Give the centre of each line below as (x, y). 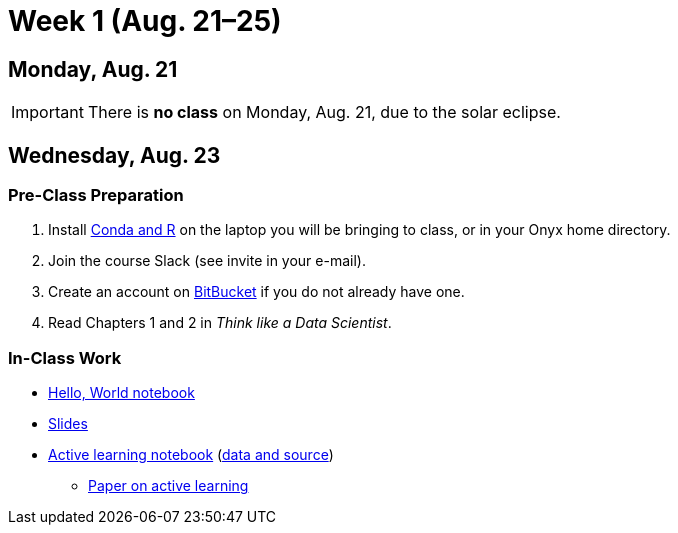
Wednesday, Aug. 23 (114, 155)
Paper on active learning (168, 486)
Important (47, 112)
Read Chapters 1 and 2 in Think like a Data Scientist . (220, 323)
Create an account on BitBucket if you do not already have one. (256, 292)
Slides (68, 424)
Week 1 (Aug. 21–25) (145, 21)
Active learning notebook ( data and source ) (191, 455)
